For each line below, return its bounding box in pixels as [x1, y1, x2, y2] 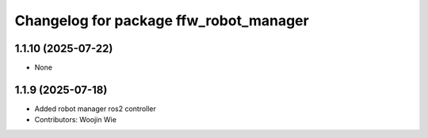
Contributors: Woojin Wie [34, 115, 117, 125]
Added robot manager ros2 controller [34, 103, 156, 114]
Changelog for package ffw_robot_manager [14, 12, 309, 29]
